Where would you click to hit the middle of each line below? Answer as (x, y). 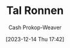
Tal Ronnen (35, 11)
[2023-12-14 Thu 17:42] (35, 39)
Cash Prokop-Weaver (35, 27)
